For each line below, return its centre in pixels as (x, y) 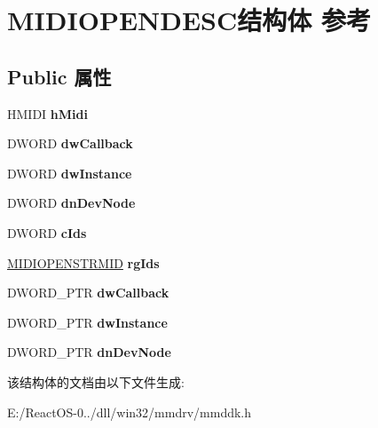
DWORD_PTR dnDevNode (89, 352)
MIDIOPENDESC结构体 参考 (189, 20)
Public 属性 (59, 76)
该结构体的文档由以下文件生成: (96, 381)
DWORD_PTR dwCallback (88, 293)
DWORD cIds (47, 232)
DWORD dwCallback (70, 143)
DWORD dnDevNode (71, 203)
